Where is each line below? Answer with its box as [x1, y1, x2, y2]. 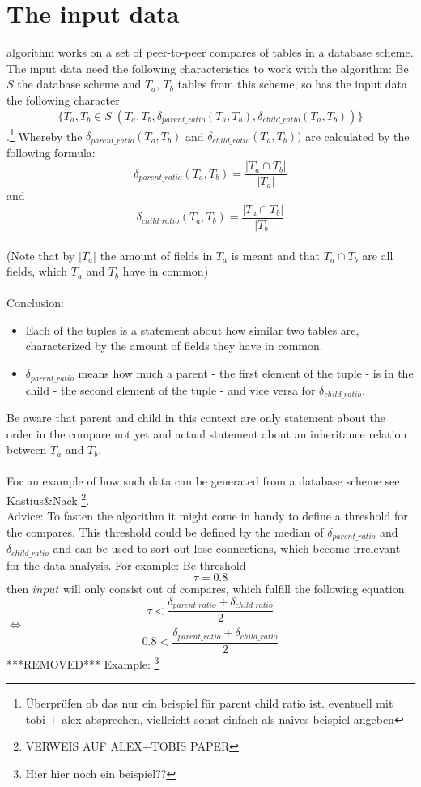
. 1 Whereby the [6, 125, 83, 144]
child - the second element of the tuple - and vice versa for [25, 381, 316, 398]
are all [362, 246, 393, 263]
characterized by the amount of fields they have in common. [25, 337, 323, 354]
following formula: [6, 143, 96, 160]
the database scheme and [17, 75, 142, 92]
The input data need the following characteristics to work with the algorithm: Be [6, 59, 409, 76]
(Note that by [6, 246, 75, 263]
